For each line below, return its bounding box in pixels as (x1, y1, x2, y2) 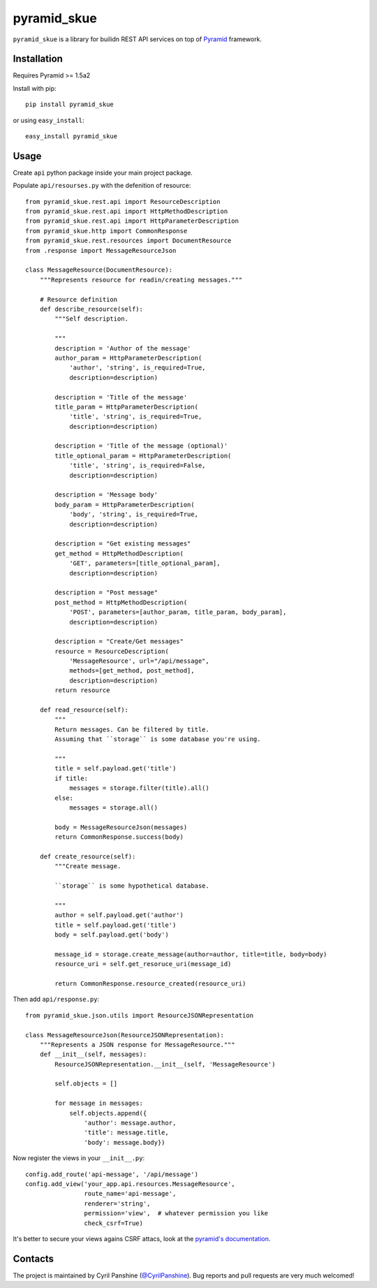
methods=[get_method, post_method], (69, 667, 195, 675)
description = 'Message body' (54, 491, 158, 499)
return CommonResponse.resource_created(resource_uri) (54, 979, 246, 988)
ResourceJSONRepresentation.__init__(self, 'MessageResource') (54, 1060, 276, 1068)
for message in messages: (54, 1099, 143, 1107)
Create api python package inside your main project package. (13, 168, 193, 177)
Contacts (13, 1252, 54, 1264)
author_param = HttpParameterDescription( (54, 353, 202, 362)
